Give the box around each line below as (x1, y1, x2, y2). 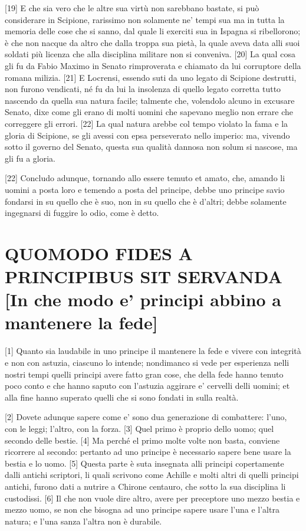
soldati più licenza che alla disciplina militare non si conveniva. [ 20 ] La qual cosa (5, 48, 295, 60)
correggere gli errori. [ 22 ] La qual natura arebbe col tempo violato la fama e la (5, 117, 288, 129)
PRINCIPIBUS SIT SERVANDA (5, 264, 282, 289)
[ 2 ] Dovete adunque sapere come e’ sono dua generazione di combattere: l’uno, (5, 411, 287, 423)
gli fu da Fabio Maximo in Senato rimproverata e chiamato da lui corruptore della (5, 59, 301, 71)
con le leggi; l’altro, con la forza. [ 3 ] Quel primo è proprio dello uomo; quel (5, 422, 274, 434)
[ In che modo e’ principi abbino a (5, 287, 282, 312)
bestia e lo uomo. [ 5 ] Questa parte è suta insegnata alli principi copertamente (5, 457, 284, 469)
